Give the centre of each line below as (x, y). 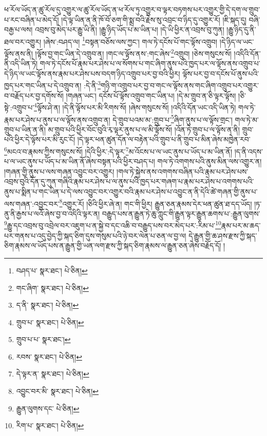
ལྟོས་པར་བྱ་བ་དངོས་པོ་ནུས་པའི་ (221, 73)
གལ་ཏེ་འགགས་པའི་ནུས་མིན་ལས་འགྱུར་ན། (209, 161)
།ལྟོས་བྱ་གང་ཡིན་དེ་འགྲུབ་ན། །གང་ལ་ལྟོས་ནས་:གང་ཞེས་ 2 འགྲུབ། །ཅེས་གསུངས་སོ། (133, 53)
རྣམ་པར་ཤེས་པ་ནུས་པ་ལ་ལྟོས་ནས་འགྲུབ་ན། (57, 119)
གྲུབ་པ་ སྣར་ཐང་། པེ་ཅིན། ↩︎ (50, 322)
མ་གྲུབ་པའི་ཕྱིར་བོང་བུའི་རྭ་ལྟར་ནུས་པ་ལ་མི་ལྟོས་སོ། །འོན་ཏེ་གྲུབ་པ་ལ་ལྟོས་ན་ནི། (144, 129)
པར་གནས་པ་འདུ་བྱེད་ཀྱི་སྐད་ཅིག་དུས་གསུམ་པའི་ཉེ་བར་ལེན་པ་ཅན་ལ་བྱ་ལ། (95, 235)
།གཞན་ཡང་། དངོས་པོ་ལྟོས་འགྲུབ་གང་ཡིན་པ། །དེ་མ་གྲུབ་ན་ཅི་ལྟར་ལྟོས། (151, 95)
